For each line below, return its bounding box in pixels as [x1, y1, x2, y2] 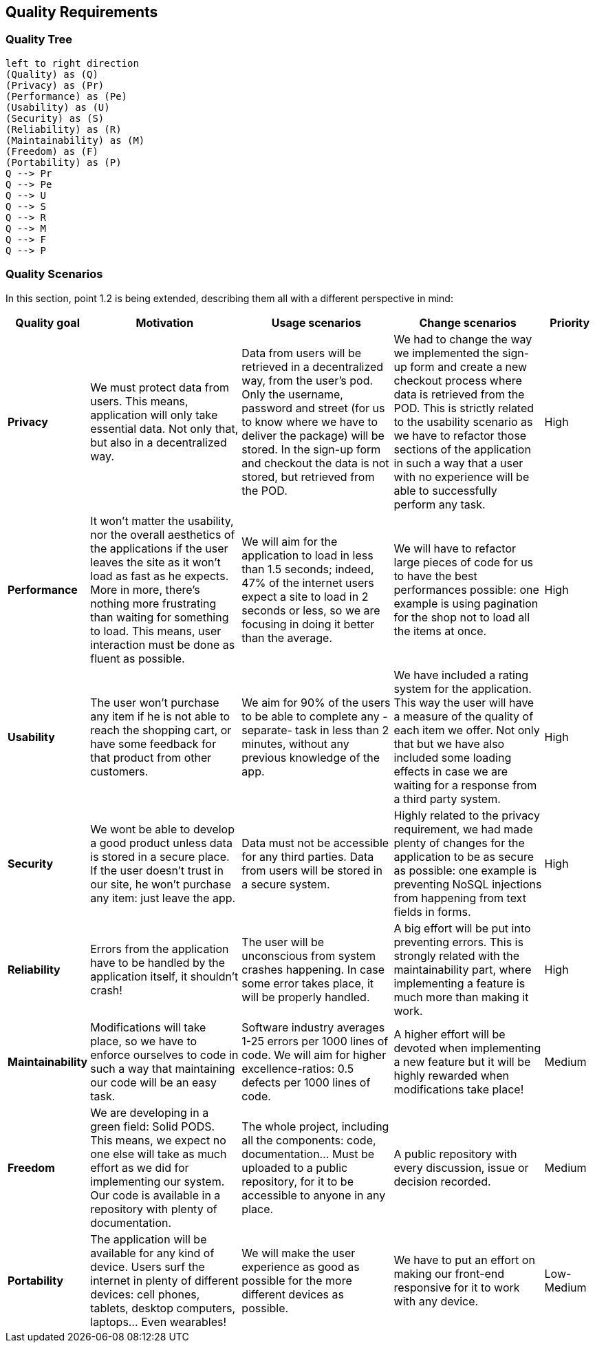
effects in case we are [393, 764, 508, 778]
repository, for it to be [241, 1174, 354, 1188]
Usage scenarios [271, 315, 362, 330]
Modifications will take [90, 1020, 206, 1034]
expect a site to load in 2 [241, 589, 369, 603]
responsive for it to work [393, 1280, 520, 1294]
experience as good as [241, 1259, 360, 1274]
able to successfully [393, 483, 497, 498]
